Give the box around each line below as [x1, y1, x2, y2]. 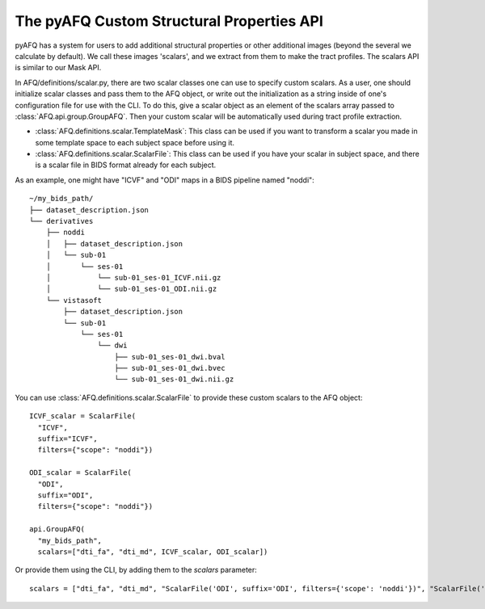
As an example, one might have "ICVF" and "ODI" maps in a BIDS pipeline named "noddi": [15, 174, 314, 185]
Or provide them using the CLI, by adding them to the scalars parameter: [15, 565, 258, 575]
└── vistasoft [45, 296, 103, 304]
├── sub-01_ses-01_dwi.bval [114, 352, 226, 361]
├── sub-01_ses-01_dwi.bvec [114, 363, 226, 373]
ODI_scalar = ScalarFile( [29, 468, 133, 477]
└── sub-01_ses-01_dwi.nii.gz [114, 375, 234, 384]
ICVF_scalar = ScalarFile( [29, 412, 137, 421]
